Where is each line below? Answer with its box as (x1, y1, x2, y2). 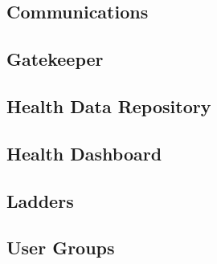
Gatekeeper (6, 47, 104, 71)
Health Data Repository (6, 93, 211, 118)
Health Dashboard (6, 140, 162, 165)
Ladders (6, 188, 74, 213)
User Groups (6, 235, 115, 260)
